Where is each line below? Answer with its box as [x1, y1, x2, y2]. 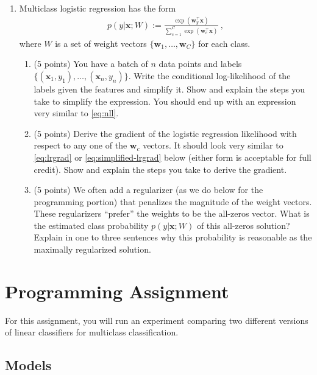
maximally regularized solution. [34, 243, 151, 256]
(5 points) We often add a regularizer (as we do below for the [34, 183, 263, 196]
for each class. [198, 37, 251, 49]
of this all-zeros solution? [196, 219, 290, 231]
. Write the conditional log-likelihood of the [128, 69, 291, 82]
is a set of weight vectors [55, 37, 147, 49]
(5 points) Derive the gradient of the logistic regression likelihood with [34, 127, 297, 139]
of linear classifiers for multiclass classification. [5, 326, 179, 338]
